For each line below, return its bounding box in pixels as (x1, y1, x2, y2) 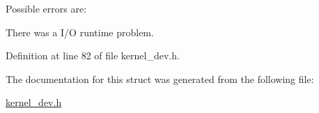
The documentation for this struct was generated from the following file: (6, 71, 314, 86)
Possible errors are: (6, 1, 87, 15)
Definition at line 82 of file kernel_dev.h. (6, 48, 180, 63)
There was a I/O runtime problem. (6, 24, 154, 39)
